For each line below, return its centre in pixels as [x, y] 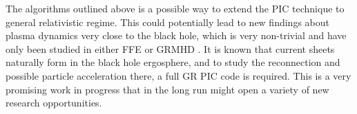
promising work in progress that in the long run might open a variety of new [167, 89]
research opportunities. [54, 103]
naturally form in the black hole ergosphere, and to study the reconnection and [173, 62]
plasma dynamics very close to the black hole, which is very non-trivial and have [176, 35]
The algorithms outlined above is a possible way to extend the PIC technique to [175, 8]
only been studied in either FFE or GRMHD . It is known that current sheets [170, 48]
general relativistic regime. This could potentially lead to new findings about [167, 22]
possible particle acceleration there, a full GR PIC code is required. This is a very [178, 75]
